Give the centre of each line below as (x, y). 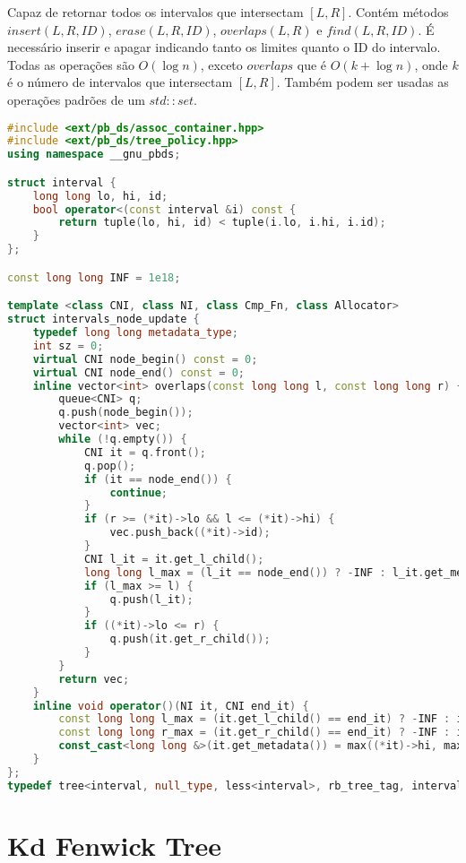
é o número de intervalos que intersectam (120, 82)
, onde (431, 64)
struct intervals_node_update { (104, 319)
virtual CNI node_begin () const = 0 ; (145, 359)
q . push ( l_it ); (151, 599)
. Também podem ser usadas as (362, 82)
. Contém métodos (398, 12)
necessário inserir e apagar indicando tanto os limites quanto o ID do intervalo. (224, 47)
